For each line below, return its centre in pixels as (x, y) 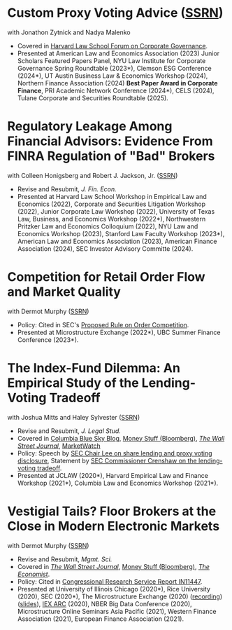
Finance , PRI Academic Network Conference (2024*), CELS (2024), (116, 90)
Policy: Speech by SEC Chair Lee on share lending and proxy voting (115, 453)
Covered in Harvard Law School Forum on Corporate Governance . (113, 46)
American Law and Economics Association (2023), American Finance (117, 241)
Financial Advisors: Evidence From (110, 141)
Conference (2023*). (48, 340)
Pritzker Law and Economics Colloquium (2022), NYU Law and (108, 226)
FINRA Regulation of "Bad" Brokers (111, 156)
